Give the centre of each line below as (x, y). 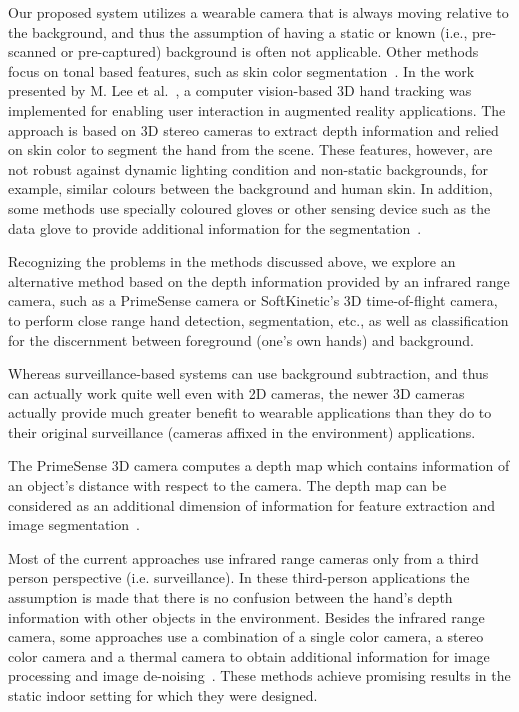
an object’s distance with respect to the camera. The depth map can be (227, 485)
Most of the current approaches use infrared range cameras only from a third (243, 557)
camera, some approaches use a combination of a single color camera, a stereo (246, 636)
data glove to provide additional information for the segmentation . (215, 227)
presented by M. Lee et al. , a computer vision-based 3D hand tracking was (240, 90)
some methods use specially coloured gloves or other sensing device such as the (249, 207)
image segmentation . (74, 524)
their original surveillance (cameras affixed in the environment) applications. (242, 431)
